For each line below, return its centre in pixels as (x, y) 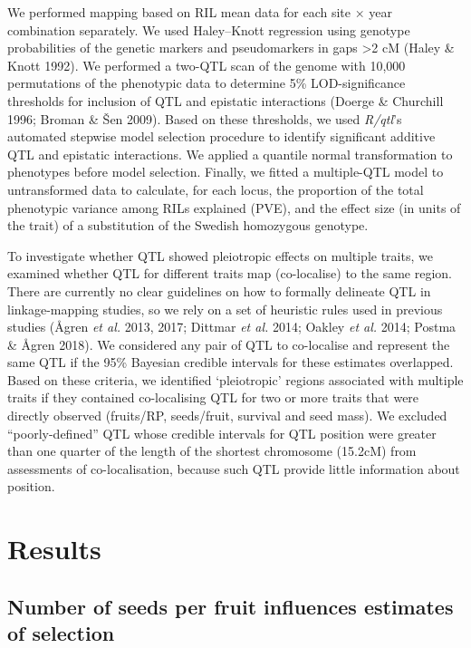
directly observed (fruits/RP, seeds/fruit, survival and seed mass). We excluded (227, 416)
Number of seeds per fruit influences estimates (231, 606)
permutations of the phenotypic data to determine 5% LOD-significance (207, 83)
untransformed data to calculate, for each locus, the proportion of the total (216, 189)
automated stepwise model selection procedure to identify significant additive (221, 136)
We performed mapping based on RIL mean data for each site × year (200, 12)
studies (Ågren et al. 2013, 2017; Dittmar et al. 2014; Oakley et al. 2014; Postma (232, 327)
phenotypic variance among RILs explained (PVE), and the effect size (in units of (234, 207)
